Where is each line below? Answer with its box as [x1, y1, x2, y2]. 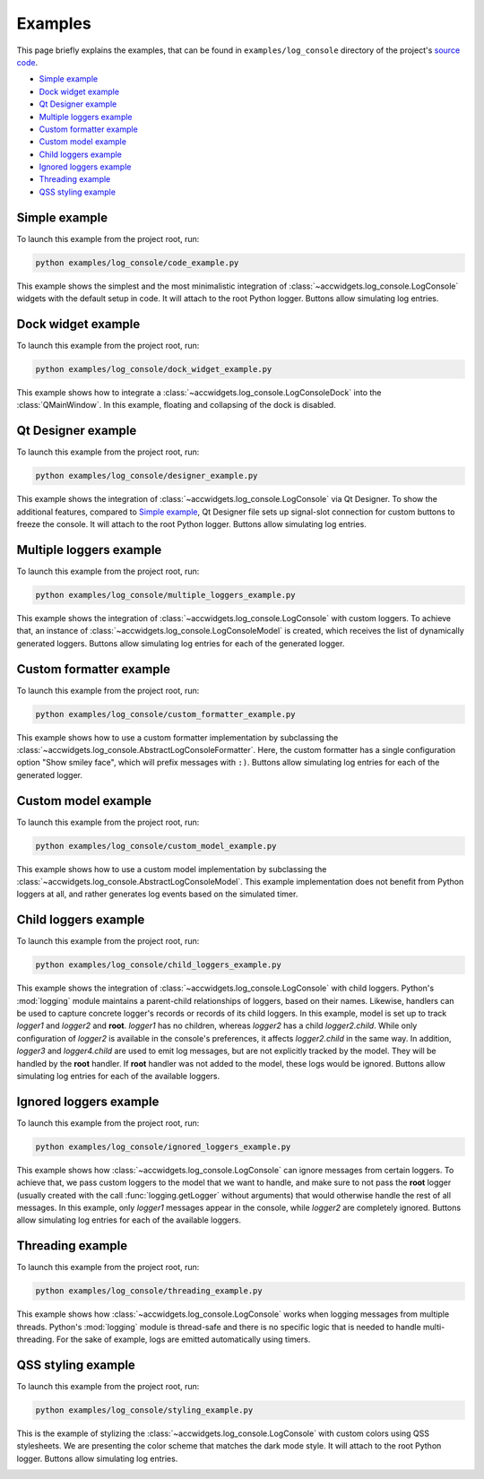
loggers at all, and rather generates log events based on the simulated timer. [16, 888, 298, 900]
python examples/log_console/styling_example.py [35, 1405, 254, 1415]
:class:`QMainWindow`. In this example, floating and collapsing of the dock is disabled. [16, 400, 336, 411]
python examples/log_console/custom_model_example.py [35, 841, 277, 851]
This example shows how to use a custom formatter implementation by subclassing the [16, 731, 339, 743]
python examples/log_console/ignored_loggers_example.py [35, 1141, 291, 1152]
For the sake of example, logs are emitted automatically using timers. [56, 1334, 311, 1345]
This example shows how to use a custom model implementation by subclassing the [16, 863, 327, 874]
